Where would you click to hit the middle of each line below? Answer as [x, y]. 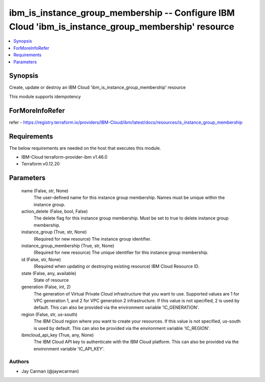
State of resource [51, 280]
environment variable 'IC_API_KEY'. [69, 349]
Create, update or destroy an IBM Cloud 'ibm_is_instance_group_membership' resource [97, 87]
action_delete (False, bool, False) [54, 211]
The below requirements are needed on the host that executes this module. [85, 148]
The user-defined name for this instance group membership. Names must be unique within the [129, 198]
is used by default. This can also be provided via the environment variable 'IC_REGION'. [122, 328]
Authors [19, 361]
